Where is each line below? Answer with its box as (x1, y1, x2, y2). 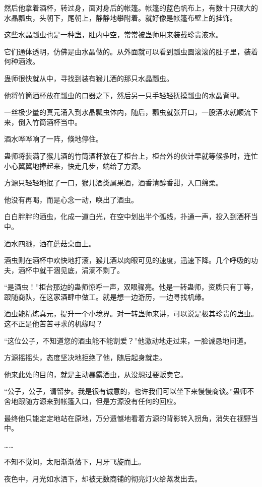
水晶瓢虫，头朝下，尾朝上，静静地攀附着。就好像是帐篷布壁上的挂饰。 (4, 12, 237, 23)
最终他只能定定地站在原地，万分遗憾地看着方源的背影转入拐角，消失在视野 (4, 412, 251, 423)
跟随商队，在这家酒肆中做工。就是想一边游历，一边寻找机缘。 (4, 291, 209, 302)
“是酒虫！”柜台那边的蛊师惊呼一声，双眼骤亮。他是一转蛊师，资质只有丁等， (4, 282, 258, 292)
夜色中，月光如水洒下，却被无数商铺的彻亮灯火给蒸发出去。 (4, 473, 202, 483)
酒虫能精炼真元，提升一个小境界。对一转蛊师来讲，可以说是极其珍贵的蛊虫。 (4, 308, 258, 319)
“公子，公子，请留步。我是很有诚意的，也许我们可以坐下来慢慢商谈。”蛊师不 (4, 386, 254, 396)
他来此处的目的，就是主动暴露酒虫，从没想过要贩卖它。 (4, 369, 187, 379)
